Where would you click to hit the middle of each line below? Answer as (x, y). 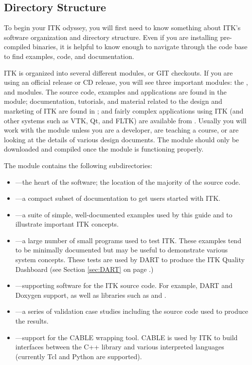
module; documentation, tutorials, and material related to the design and (113, 101)
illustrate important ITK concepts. (67, 224)
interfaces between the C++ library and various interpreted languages (120, 347)
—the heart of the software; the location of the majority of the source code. (128, 182)
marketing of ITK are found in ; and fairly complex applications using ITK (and (124, 110)
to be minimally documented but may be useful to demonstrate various (122, 250)
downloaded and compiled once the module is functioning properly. (104, 149)
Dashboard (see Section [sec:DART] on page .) (84, 269)
